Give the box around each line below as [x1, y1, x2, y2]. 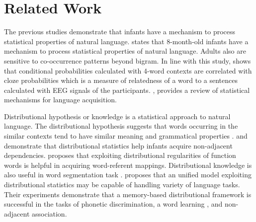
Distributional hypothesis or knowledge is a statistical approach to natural [4, 111, 231, 121]
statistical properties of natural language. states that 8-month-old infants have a [4, 36, 249, 46]
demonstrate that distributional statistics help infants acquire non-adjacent [4, 140, 233, 150]
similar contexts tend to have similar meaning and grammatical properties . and [4, 131, 248, 141]
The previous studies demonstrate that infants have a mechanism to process [4, 26, 236, 37]
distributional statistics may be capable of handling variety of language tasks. [4, 179, 240, 190]
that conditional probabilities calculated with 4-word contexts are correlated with [4, 65, 252, 75]
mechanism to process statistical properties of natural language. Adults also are [4, 46, 246, 56]
